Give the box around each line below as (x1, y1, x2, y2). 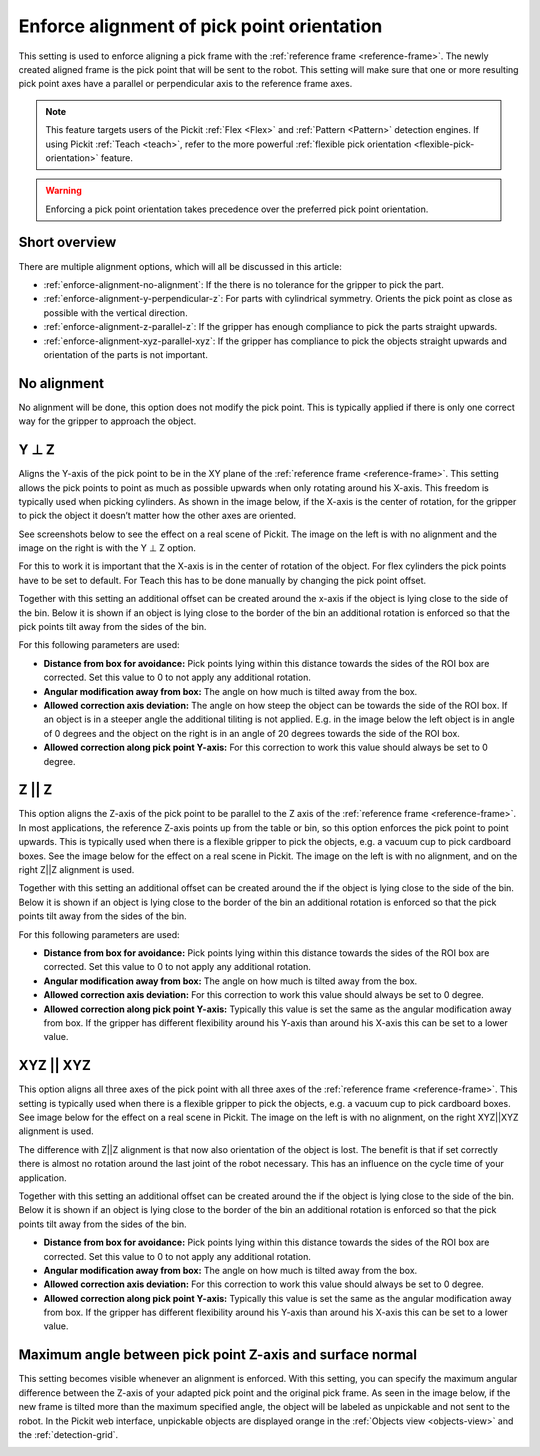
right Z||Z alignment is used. (18, 864, 135, 876)
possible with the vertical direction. (43, 306, 189, 319)
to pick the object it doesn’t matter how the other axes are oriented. (18, 510, 297, 522)
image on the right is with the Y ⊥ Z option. (18, 542, 197, 554)
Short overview (18, 234, 117, 251)
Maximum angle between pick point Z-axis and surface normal (18, 1346, 417, 1364)
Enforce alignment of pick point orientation (18, 15, 383, 37)
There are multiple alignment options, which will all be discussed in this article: (18, 260, 342, 272)
